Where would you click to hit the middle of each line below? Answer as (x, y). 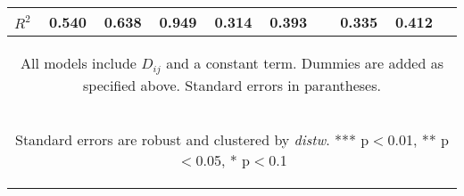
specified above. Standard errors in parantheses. (232, 85)
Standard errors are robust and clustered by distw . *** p (192, 139)
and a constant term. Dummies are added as (305, 63)
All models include (79, 63)
